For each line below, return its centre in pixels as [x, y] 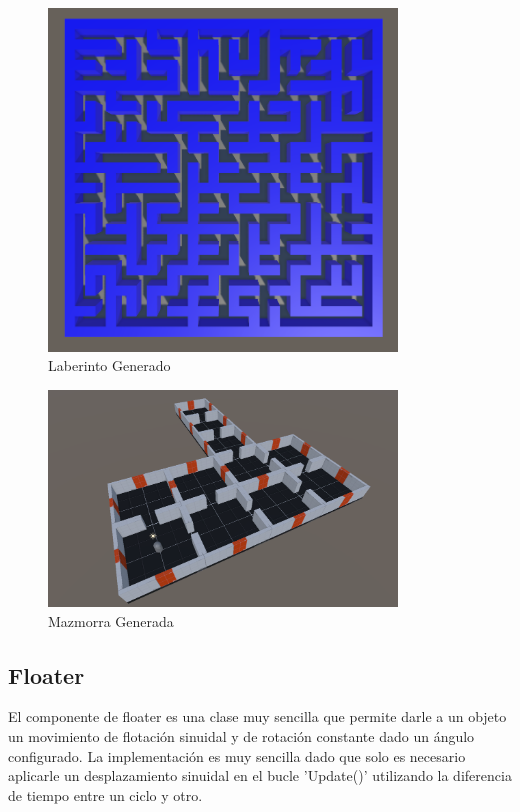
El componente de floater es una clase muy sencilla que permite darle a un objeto [257, 716]
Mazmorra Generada [111, 620]
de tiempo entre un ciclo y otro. [105, 794]
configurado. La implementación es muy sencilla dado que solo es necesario [237, 755]
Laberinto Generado [109, 365]
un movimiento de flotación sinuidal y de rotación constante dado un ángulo [241, 736]
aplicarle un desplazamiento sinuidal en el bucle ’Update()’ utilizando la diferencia [260, 775]
